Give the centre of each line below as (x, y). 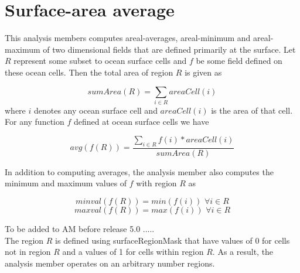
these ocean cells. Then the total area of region (89, 72)
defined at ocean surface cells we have (141, 122)
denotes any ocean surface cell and (96, 110)
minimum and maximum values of (66, 183)
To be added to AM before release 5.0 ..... (80, 229)
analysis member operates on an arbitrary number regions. (110, 263)
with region (156, 183)
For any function (35, 122)
